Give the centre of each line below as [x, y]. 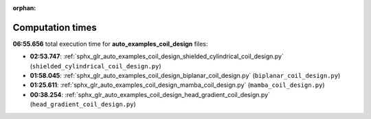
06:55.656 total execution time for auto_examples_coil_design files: [110, 44]
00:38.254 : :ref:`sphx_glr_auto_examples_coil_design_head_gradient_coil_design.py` [150, 94]
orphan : [24, 8]
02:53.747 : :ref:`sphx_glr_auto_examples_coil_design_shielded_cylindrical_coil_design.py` [157, 56]
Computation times [55, 27]
